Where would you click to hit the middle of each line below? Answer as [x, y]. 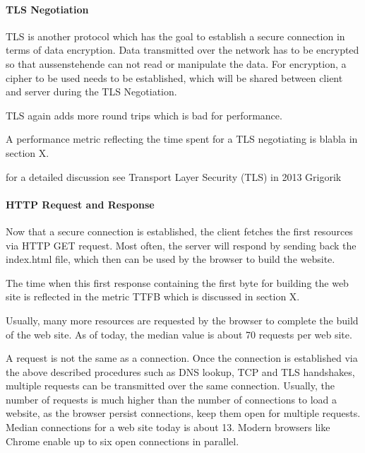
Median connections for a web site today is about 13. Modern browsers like [168, 427]
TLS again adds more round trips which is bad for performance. [144, 115]
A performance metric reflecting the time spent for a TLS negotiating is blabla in [182, 139]
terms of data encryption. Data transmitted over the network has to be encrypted [182, 50]
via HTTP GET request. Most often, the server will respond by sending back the [181, 245]
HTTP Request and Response [80, 204]
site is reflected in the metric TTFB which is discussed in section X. [153, 296]
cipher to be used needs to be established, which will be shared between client [174, 77]
